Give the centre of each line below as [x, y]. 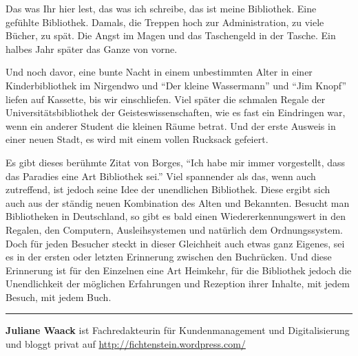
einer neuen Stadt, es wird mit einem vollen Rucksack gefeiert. [137, 139]
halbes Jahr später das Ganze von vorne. [92, 48]
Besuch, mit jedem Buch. [59, 297]
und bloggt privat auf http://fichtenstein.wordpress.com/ [126, 344]
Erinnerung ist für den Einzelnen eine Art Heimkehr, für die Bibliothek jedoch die [179, 270]
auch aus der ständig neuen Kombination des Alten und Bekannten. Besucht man [178, 202]
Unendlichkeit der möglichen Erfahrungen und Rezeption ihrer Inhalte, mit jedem [178, 283]
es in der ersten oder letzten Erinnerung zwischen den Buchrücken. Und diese [169, 257]
